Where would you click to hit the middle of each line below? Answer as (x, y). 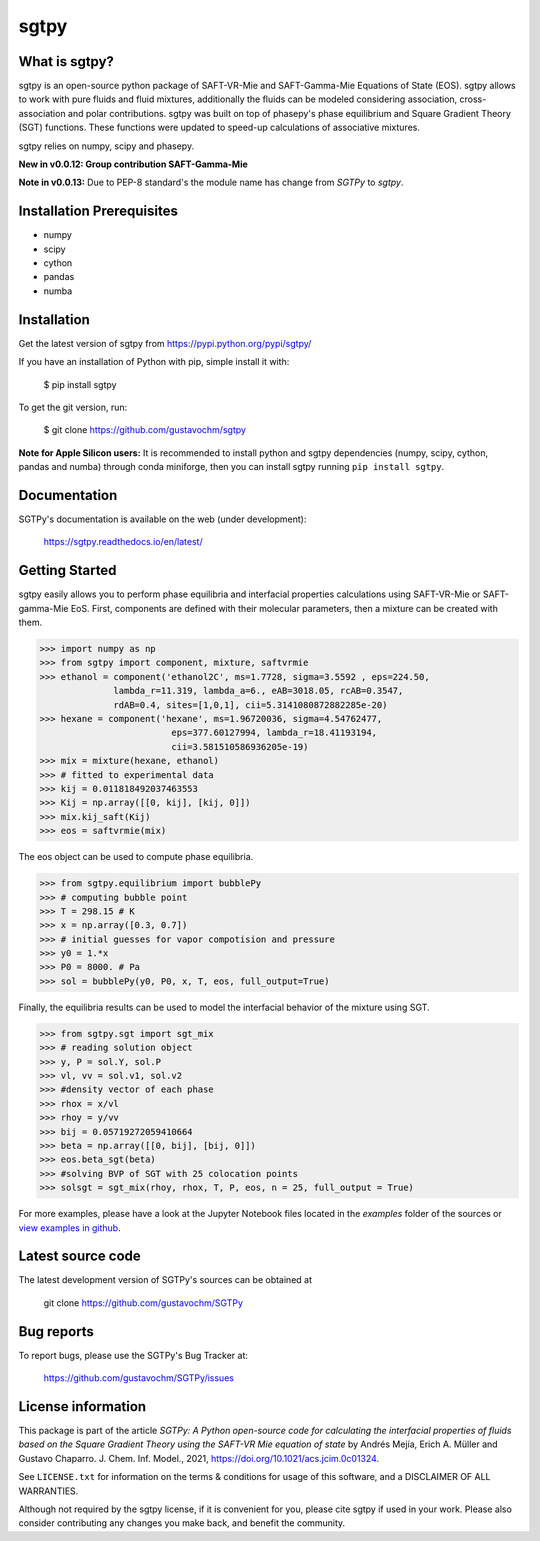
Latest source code (80, 1256)
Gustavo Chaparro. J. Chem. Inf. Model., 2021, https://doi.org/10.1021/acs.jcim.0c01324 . (199, 1458)
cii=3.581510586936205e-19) (240, 746)
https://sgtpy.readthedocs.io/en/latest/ (123, 542)
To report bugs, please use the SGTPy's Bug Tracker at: (133, 1355)
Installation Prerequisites (98, 211)
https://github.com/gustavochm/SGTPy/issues (139, 1378)
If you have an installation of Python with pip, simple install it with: (154, 362)
